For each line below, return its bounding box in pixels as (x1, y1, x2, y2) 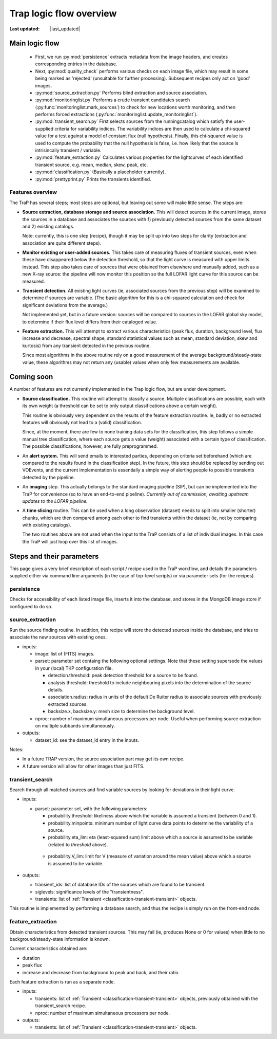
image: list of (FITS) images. (35, 651, 95, 657)
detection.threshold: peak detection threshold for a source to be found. (48, 672, 199, 679)
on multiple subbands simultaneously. (35, 722, 115, 728)
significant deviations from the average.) (22, 302, 108, 308)
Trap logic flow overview (9, 8, 117, 19)
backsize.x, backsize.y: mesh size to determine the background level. (48, 708, 195, 715)
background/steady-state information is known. (9, 936, 110, 942)
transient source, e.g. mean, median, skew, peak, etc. (35, 161, 148, 168)
